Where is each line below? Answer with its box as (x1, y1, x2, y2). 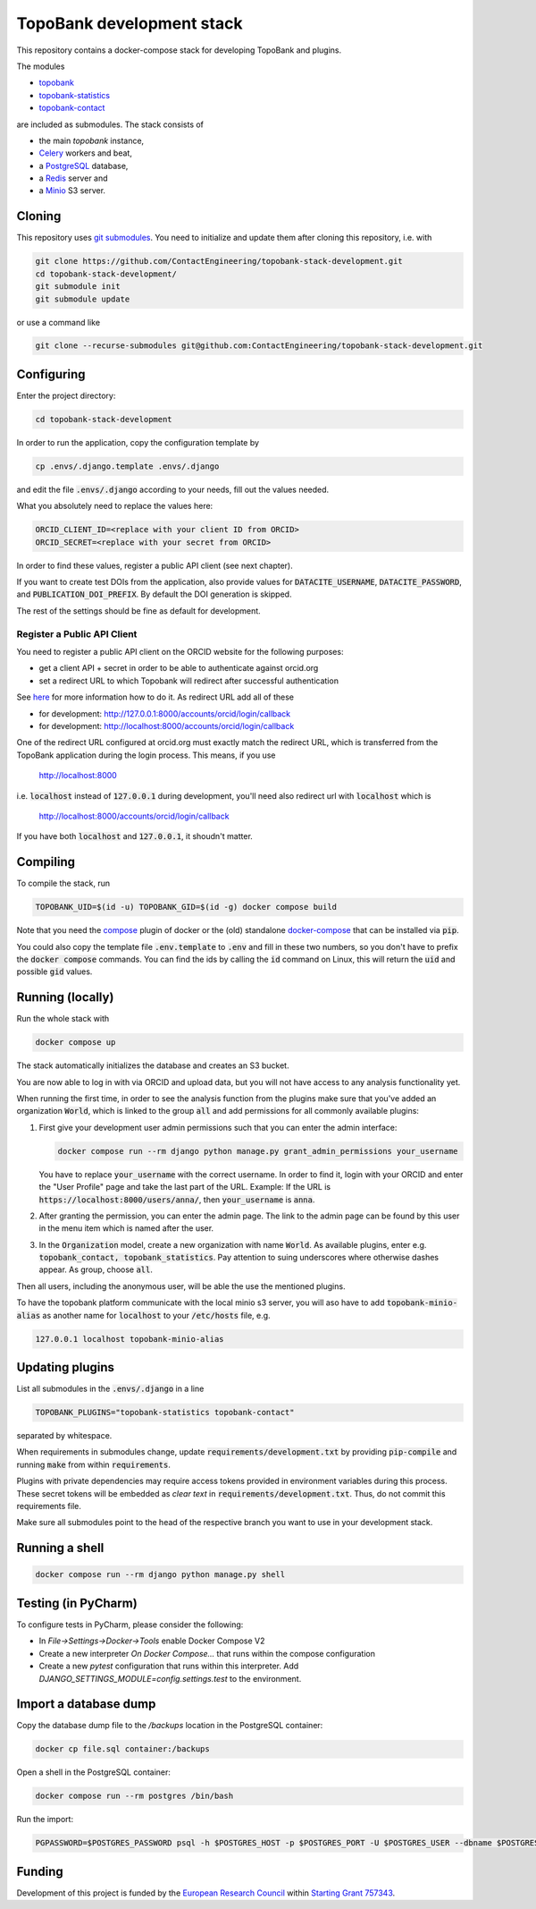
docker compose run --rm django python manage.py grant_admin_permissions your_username (57, 1146, 459, 1156)
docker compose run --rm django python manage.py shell (35, 1570, 286, 1580)
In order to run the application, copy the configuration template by (16, 437, 259, 447)
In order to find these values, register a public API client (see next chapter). (16, 560, 294, 571)
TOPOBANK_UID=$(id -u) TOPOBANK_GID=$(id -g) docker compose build (35, 902, 338, 912)
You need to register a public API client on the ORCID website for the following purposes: (16, 646, 344, 657)
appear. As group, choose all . (38, 1264, 154, 1275)
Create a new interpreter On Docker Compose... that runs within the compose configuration (38, 1648, 375, 1659)
